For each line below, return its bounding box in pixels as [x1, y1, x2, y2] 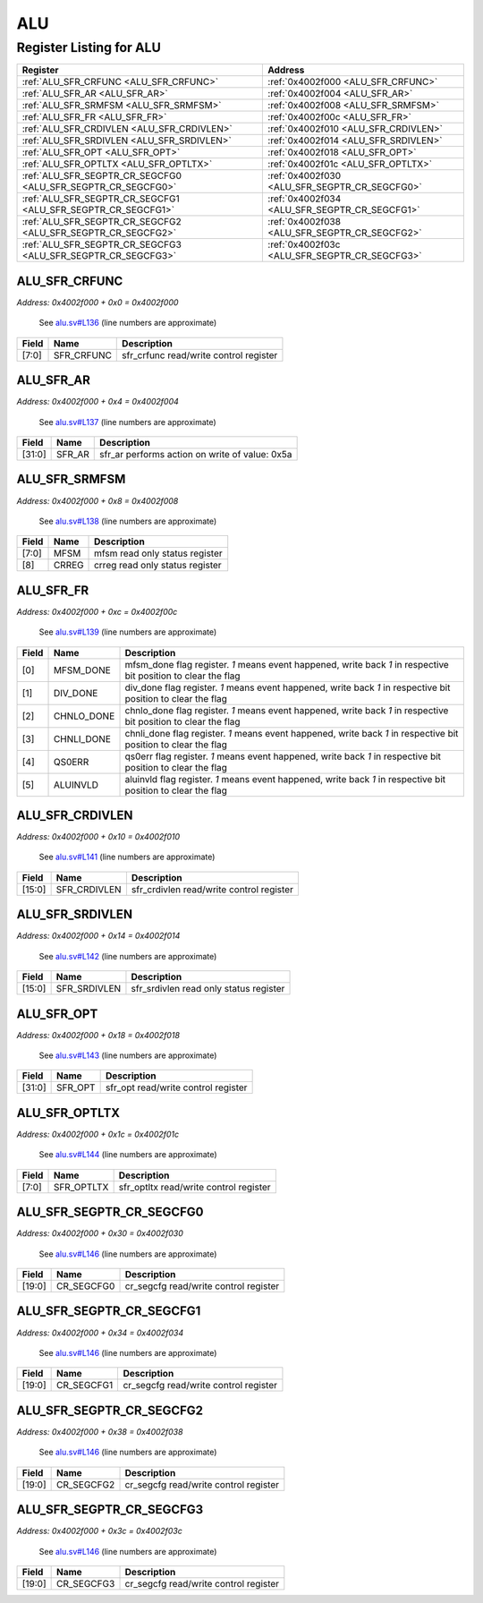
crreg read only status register [94, 559, 223, 572]
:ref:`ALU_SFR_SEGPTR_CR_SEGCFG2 [21, 216, 182, 228]
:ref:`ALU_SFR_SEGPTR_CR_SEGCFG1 [21, 192, 180, 205]
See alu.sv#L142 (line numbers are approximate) [38, 951, 217, 961]
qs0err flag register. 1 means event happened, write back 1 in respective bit [124, 750, 442, 763]
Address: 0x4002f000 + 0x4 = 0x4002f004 [16, 396, 179, 407]
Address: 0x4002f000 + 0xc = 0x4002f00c [16, 606, 178, 617]
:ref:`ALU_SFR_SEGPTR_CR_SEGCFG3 [21, 238, 182, 251]
